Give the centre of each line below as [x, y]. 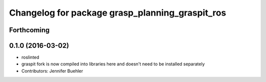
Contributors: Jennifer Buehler [52, 71]
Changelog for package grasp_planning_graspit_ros [118, 13]
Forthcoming [29, 30]
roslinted [30, 57]
